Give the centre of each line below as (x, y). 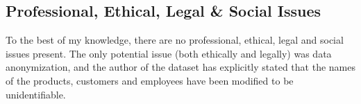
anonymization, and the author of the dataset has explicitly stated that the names (180, 67)
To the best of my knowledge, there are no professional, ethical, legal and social (175, 40)
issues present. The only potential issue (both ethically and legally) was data (169, 53)
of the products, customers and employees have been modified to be (150, 80)
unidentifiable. (36, 94)
